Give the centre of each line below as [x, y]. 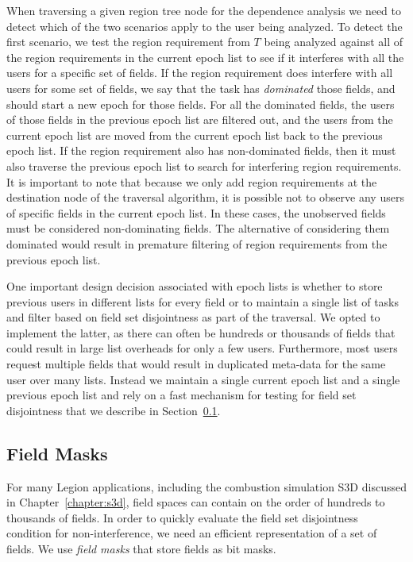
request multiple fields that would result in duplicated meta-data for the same [196, 364]
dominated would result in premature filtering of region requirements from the [197, 243]
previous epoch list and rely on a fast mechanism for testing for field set [181, 395]
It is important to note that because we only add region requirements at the [192, 181]
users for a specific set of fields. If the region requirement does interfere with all [200, 73]
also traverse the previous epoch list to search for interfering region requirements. [204, 166]
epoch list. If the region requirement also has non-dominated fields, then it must [201, 150]
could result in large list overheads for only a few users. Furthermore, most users [202, 348]
